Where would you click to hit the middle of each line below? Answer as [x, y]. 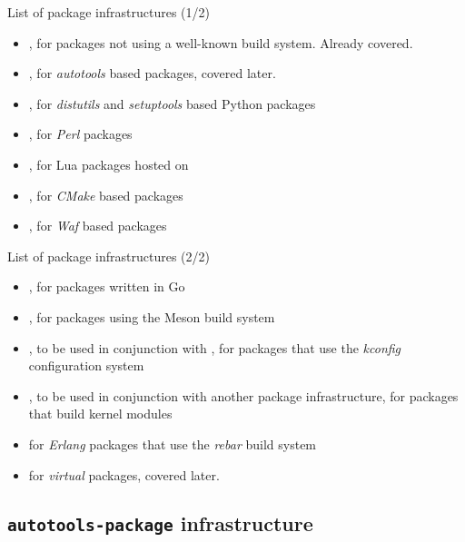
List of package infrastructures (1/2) [109, 12]
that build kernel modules [100, 414]
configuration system [86, 365]
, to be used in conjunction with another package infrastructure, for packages [243, 395]
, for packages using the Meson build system [152, 316]
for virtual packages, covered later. [124, 474]
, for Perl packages [80, 134]
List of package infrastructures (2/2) [109, 256]
